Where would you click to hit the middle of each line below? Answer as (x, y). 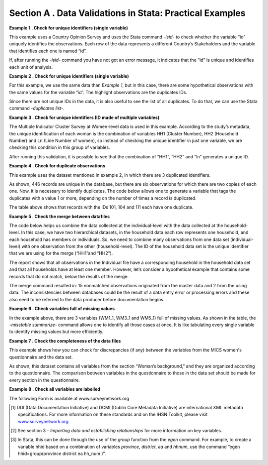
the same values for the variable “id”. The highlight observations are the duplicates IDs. (98, 92)
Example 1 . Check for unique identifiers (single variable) (69, 28)
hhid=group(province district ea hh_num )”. (62, 454)
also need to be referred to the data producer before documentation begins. (87, 299)
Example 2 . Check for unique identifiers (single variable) (69, 76)
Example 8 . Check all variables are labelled (55, 389)
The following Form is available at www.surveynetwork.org (69, 398)
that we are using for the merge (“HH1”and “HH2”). (61, 253)
